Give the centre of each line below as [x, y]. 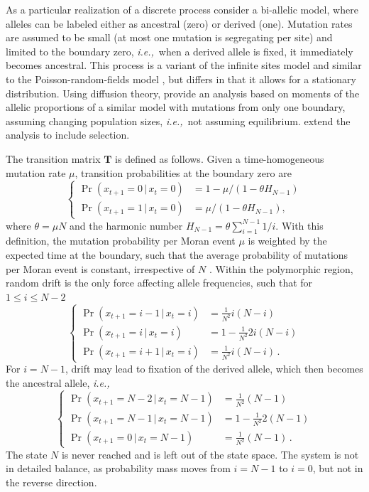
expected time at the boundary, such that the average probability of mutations [177, 255]
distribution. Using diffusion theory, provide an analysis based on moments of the [183, 93]
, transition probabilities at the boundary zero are [183, 172]
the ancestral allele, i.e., [58, 382]
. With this [299, 225]
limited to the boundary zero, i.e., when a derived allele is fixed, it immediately [180, 51]
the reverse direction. [51, 482]
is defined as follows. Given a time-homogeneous [220, 158]
